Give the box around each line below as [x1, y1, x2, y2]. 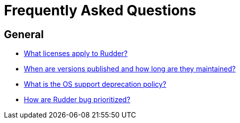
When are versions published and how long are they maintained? [24, 64, 236, 73]
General [4, 28, 44, 41]
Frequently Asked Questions [4, 2, 196, 19]
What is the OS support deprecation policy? [24, 80, 166, 89]
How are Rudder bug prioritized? [24, 95, 131, 104]
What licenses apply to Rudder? [24, 49, 128, 58]
